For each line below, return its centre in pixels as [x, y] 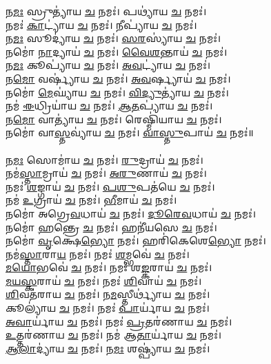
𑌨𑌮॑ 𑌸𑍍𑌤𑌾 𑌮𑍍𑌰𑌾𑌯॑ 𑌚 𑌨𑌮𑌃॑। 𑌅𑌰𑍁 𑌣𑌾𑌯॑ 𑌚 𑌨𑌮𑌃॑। [106, 173]
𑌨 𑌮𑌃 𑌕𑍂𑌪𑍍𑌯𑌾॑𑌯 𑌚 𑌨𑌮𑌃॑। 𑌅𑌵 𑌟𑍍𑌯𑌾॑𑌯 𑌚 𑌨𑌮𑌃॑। [108, 65]
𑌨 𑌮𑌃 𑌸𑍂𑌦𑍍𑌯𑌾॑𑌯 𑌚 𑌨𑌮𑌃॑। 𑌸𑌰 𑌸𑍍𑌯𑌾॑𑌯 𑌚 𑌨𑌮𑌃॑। [113, 38]
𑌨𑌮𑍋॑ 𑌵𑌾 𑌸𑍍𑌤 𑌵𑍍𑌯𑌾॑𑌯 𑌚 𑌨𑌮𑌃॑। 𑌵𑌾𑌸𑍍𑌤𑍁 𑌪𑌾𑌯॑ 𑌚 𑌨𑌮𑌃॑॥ [130, 132]
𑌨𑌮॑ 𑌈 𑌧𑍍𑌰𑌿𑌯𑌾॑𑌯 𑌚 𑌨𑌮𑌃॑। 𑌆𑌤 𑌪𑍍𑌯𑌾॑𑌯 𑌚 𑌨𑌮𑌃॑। [109, 106]
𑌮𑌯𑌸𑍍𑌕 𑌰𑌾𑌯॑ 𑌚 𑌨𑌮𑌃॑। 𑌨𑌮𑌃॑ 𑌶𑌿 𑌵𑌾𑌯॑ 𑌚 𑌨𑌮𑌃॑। [104, 280]
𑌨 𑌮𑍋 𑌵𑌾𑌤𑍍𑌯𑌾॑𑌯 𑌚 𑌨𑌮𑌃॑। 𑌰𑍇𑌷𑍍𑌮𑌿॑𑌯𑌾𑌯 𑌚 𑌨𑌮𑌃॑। [114, 119]
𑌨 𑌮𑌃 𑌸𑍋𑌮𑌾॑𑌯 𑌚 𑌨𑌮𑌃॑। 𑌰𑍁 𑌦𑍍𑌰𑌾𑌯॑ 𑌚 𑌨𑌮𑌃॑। [104, 159]
